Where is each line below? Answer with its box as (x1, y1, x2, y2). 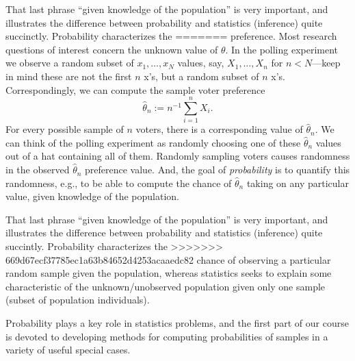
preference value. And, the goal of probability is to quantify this (85, 162, 350, 177)
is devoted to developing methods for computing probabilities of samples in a (5, 329, 328, 343)
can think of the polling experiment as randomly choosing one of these (5, 135, 301, 149)
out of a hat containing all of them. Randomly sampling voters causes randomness (5, 149, 350, 163)
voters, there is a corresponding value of (135, 122, 303, 136)
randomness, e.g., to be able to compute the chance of (5, 175, 232, 190)
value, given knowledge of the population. (5, 189, 179, 203)
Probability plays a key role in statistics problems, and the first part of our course (5, 316, 349, 329)
